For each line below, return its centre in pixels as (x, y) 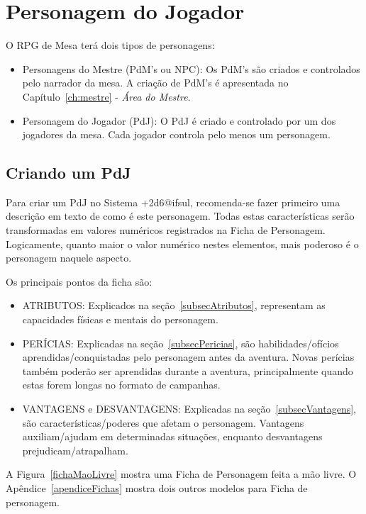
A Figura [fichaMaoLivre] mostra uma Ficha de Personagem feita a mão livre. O (181, 474)
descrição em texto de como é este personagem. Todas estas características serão (180, 216)
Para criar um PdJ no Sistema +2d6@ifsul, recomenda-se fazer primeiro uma (173, 202)
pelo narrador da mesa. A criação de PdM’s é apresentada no (155, 83)
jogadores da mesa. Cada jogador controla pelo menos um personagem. (176, 134)
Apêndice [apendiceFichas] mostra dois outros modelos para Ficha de (157, 487)
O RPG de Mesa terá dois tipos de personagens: (110, 45)
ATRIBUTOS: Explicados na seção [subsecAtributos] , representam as (174, 305)
